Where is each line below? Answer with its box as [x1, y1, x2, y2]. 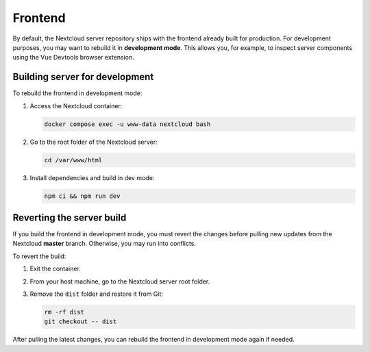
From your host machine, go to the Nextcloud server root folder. [29, 277, 210, 286]
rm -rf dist [44, 308, 85, 316]
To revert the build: [12, 252, 66, 260]
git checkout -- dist [44, 318, 117, 325]
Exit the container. [29, 264, 82, 273]
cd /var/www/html [44, 156, 103, 164]
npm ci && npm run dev [44, 192, 121, 200]
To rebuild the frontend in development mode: [12, 89, 143, 97]
